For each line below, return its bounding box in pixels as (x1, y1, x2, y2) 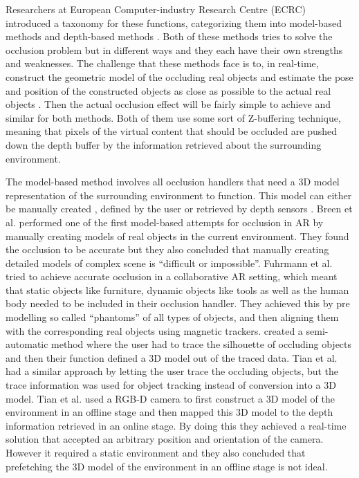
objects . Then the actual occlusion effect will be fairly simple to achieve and (6, 97, 331, 111)
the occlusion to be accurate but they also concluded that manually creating (6, 242, 329, 257)
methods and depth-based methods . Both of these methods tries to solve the (6, 29, 333, 44)
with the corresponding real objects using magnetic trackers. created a (6, 323, 303, 338)
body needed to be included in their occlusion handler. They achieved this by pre (6, 296, 350, 311)
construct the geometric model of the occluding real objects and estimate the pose (6, 69, 353, 84)
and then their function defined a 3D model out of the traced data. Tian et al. (6, 350, 338, 365)
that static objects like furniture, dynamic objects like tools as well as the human (6, 282, 349, 297)
